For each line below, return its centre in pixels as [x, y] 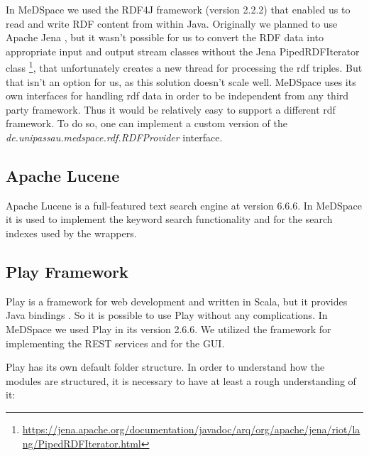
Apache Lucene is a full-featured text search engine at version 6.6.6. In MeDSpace [184, 205]
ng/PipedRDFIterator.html [82, 443]
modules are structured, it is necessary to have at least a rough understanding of [181, 380]
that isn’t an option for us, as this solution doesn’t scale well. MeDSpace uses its [181, 81]
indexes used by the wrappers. [71, 233]
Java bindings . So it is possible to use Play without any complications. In [167, 315]
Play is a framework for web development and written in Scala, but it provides [177, 301]
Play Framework [67, 271]
